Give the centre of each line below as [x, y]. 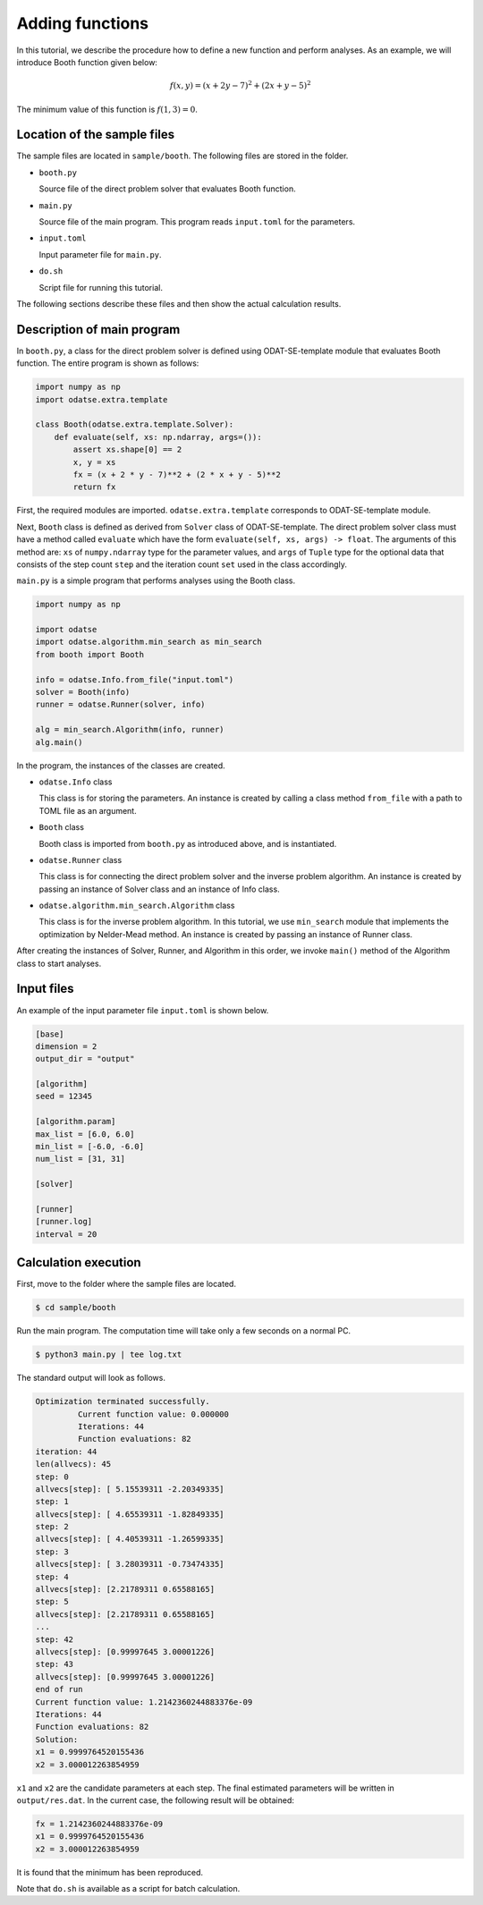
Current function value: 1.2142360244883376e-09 [144, 1702]
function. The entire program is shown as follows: [108, 363]
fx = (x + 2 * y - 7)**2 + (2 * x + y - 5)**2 [177, 474]
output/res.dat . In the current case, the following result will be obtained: [156, 1800]
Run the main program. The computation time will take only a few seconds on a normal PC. [184, 1331]
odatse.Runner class [80, 859]
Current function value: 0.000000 [153, 1414]
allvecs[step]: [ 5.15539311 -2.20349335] [130, 1489]
